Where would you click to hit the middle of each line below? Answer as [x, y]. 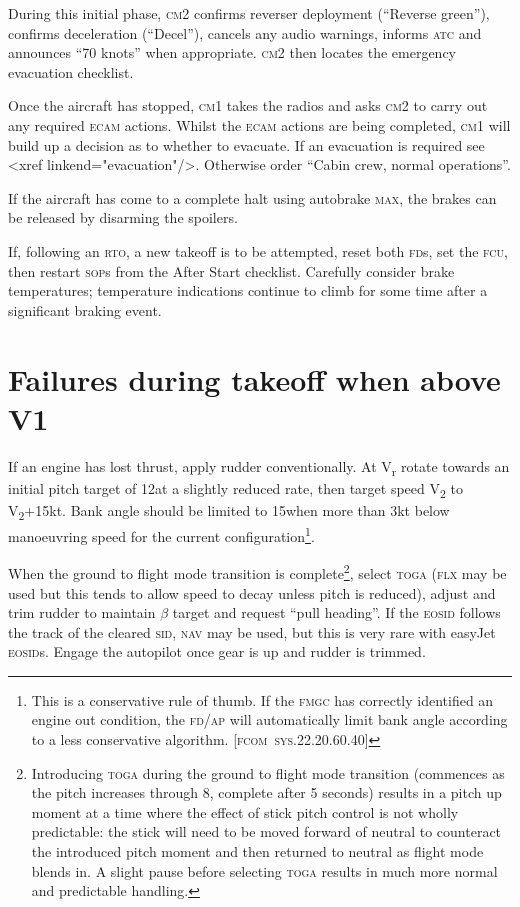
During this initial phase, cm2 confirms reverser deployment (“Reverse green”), [249, 13]
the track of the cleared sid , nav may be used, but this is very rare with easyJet [252, 631]
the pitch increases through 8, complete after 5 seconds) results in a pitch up [266, 792]
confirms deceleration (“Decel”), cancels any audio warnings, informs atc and [245, 32]
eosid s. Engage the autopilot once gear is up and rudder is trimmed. [217, 651]
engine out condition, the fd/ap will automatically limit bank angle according [269, 719]
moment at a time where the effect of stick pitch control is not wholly [245, 811]
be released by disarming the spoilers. [123, 217]
